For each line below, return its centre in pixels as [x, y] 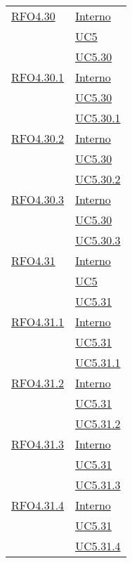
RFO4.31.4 [38, 505]
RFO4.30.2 [38, 138]
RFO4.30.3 [38, 199]
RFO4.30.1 [38, 77]
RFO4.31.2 [38, 383]
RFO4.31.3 [38, 444]
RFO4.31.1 [38, 322]
